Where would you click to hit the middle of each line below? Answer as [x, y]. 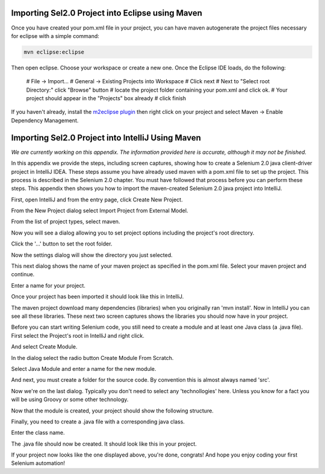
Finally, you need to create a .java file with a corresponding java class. [98, 422]
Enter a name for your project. [48, 285]
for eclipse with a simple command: [55, 36]
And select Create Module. [44, 347]
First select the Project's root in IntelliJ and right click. [78, 335]
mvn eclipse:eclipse [54, 52]
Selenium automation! [38, 463]
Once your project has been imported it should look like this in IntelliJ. [97, 297]
